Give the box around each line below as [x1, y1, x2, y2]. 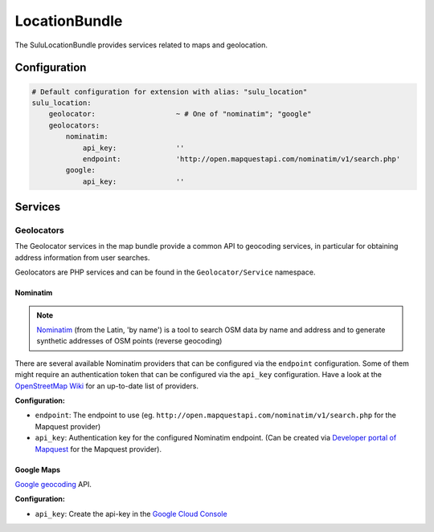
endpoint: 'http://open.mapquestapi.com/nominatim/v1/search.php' [82, 154, 401, 164]
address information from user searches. [14, 253, 150, 262]
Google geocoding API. [14, 479, 92, 489]
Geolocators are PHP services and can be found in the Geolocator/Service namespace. [14, 267, 316, 277]
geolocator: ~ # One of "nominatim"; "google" [48, 109, 312, 119]
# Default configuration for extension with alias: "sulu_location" [31, 87, 308, 96]
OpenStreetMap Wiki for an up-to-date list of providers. [14, 381, 199, 391]
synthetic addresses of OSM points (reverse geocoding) [36, 336, 223, 346]
